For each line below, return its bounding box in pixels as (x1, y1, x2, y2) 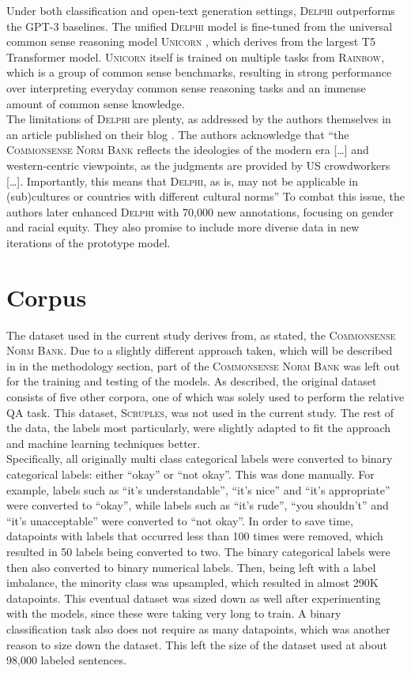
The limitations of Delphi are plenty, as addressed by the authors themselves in (6, 111, 391, 127)
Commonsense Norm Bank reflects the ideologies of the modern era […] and (6, 141, 369, 158)
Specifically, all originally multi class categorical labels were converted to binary (6, 450, 393, 467)
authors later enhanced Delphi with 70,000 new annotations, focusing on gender (6, 203, 394, 220)
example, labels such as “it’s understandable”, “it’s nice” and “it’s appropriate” (6, 481, 390, 498)
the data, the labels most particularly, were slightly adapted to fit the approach (6, 419, 391, 436)
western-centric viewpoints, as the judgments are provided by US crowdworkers (6, 156, 390, 173)
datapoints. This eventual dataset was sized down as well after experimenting (6, 589, 381, 606)
